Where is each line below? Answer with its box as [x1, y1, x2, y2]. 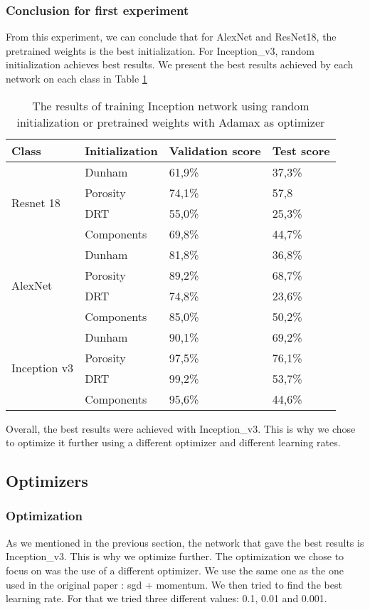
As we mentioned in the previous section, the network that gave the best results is [6, 535, 364, 549]
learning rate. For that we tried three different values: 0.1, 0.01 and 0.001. [6, 591, 327, 606]
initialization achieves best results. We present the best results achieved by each [6, 57, 354, 72]
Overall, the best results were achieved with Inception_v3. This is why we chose [6, 421, 356, 436]
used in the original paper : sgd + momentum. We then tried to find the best [6, 577, 342, 591]
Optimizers [6, 470, 88, 492]
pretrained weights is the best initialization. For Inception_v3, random [6, 43, 314, 58]
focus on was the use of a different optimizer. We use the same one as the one [6, 562, 344, 577]
